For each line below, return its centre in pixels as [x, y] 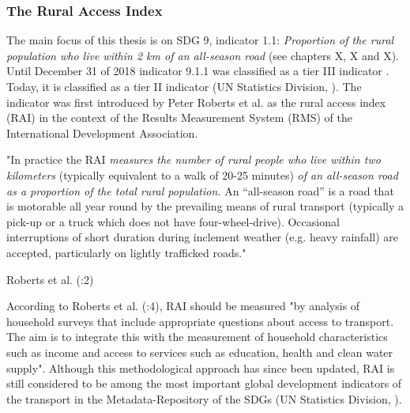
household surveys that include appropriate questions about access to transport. [200, 321]
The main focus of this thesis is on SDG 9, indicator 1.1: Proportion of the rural [200, 40]
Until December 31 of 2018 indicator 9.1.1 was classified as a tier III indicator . [198, 71]
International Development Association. [102, 133]
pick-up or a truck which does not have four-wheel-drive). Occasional [173, 221]
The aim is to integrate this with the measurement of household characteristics [197, 337]
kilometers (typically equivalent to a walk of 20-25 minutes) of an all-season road [202, 174]
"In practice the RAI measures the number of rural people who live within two [194, 159]
